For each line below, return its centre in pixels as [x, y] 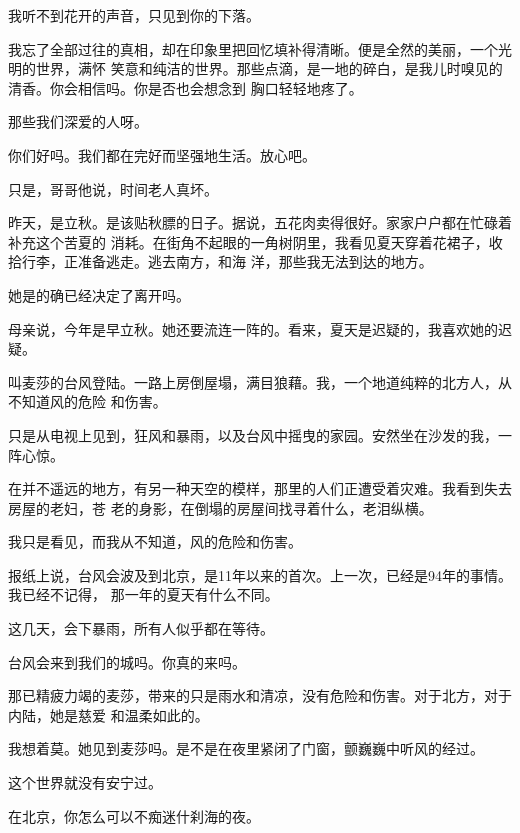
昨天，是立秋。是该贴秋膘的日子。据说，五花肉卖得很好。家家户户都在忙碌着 [260, 222]
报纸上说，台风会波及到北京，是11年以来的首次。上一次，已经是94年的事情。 [260, 574]
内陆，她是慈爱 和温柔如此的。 [108, 714]
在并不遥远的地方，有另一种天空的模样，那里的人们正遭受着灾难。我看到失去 [260, 488]
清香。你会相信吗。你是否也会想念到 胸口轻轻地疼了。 [185, 87]
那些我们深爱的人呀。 [78, 121]
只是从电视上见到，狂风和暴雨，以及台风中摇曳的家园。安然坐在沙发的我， [253, 434]
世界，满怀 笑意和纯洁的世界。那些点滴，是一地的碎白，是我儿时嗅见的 [269, 68]
